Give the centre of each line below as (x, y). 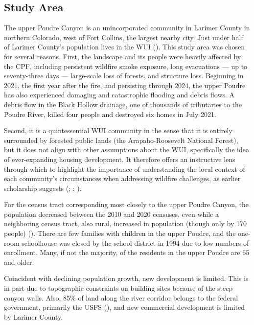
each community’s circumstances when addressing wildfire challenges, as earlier (122, 178)
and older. (19, 262)
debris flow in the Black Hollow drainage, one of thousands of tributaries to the (123, 104)
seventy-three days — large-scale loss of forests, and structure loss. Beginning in (124, 76)
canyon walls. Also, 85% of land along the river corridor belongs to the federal (121, 297)
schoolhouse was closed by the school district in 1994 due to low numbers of (135, 243)
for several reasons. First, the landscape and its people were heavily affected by (123, 56)
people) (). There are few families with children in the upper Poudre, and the (120, 233)
